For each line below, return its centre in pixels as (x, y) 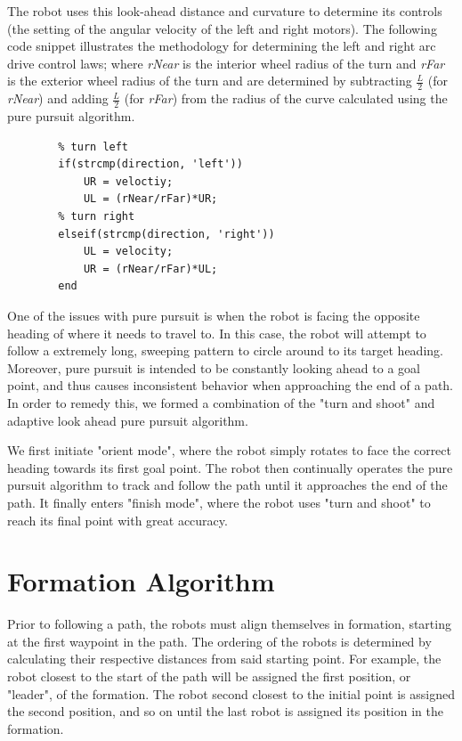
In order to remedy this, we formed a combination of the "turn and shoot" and (221, 402)
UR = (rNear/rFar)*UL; (150, 269)
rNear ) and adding (58, 98)
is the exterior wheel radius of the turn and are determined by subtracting (210, 81)
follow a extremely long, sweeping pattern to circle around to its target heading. (225, 350)
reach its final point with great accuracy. (118, 520)
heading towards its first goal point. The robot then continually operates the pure (230, 467)
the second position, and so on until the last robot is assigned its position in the (225, 711)
